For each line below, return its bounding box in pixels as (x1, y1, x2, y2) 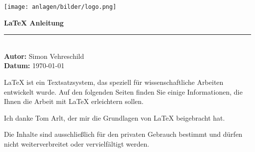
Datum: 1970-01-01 (4, 60, 65, 71)
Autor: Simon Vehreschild (4, 51, 84, 61)
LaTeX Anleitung (4, 17, 64, 27)
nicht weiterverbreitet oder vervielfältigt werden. (4, 139, 150, 149)
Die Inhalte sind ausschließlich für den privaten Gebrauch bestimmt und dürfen (4, 129, 243, 139)
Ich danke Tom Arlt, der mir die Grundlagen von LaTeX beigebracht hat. (4, 112, 225, 123)
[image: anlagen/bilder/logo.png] (4, 3, 117, 10)
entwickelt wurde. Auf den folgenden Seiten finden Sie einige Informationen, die (4, 86, 243, 97)
